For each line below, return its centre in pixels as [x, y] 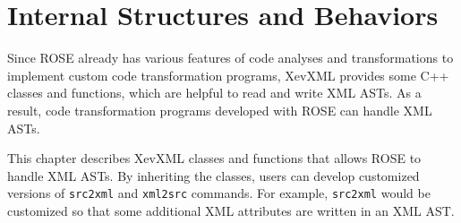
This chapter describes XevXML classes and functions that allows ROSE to [214, 158]
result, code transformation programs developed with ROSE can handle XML [220, 110]
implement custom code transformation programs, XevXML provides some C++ [228, 75]
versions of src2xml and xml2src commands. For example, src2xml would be [219, 193]
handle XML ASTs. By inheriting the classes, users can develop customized [213, 175]
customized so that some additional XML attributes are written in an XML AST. [231, 210]
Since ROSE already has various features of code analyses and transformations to [230, 58]
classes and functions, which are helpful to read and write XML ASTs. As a [214, 93]
